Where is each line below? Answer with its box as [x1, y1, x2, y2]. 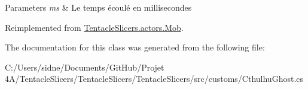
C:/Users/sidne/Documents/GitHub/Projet [5, 61, 164, 73]
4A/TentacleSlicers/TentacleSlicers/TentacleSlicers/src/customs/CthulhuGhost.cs [5, 72, 303, 85]
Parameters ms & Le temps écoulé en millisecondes [5, 1, 192, 13]
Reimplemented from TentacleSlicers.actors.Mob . [5, 21, 184, 33]
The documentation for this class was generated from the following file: [5, 41, 265, 53]
